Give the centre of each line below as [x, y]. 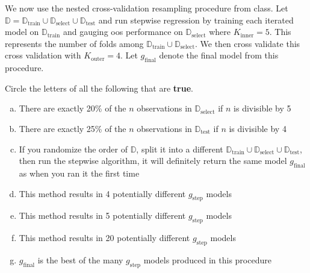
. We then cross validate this [247, 43]
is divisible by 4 [258, 128]
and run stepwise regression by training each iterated [196, 20]
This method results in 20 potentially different [104, 238]
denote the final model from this [219, 55]
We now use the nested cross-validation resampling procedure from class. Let [147, 8]
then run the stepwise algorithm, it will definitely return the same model [153, 161]
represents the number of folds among [74, 43]
